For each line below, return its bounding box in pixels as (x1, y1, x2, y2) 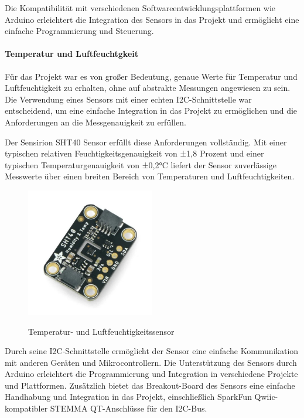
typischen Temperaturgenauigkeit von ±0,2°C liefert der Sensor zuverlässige (5, 158, 276, 171)
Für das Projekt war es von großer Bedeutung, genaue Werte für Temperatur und (5, 70, 298, 82)
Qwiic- (254, 390, 278, 403)
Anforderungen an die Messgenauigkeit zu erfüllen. (5, 115, 186, 128)
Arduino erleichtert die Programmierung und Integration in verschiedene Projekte (5, 368, 298, 380)
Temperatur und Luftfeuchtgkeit (5, 47, 138, 60)
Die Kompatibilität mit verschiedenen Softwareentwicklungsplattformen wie (5, 2, 276, 13)
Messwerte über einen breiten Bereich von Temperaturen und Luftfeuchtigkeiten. (5, 170, 295, 182)
